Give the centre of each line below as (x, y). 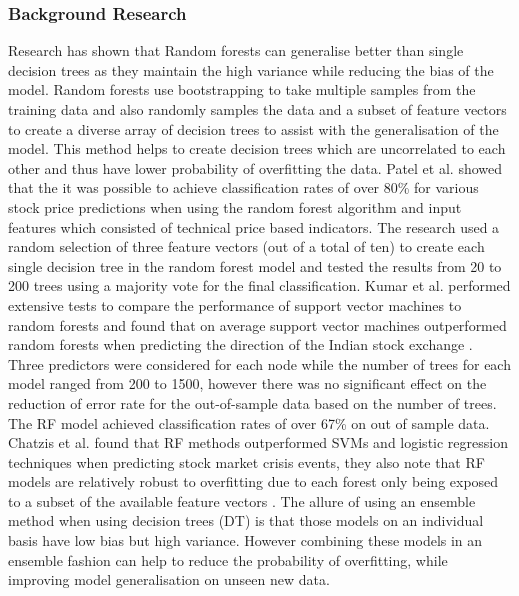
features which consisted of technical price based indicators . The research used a (254, 226)
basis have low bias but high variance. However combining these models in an (245, 540)
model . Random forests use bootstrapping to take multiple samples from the (242, 89)
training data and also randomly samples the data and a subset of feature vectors (257, 109)
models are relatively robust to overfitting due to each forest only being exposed (253, 481)
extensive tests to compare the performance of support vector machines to (235, 304)
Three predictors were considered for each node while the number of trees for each (259, 363)
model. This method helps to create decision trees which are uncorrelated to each (257, 148)
